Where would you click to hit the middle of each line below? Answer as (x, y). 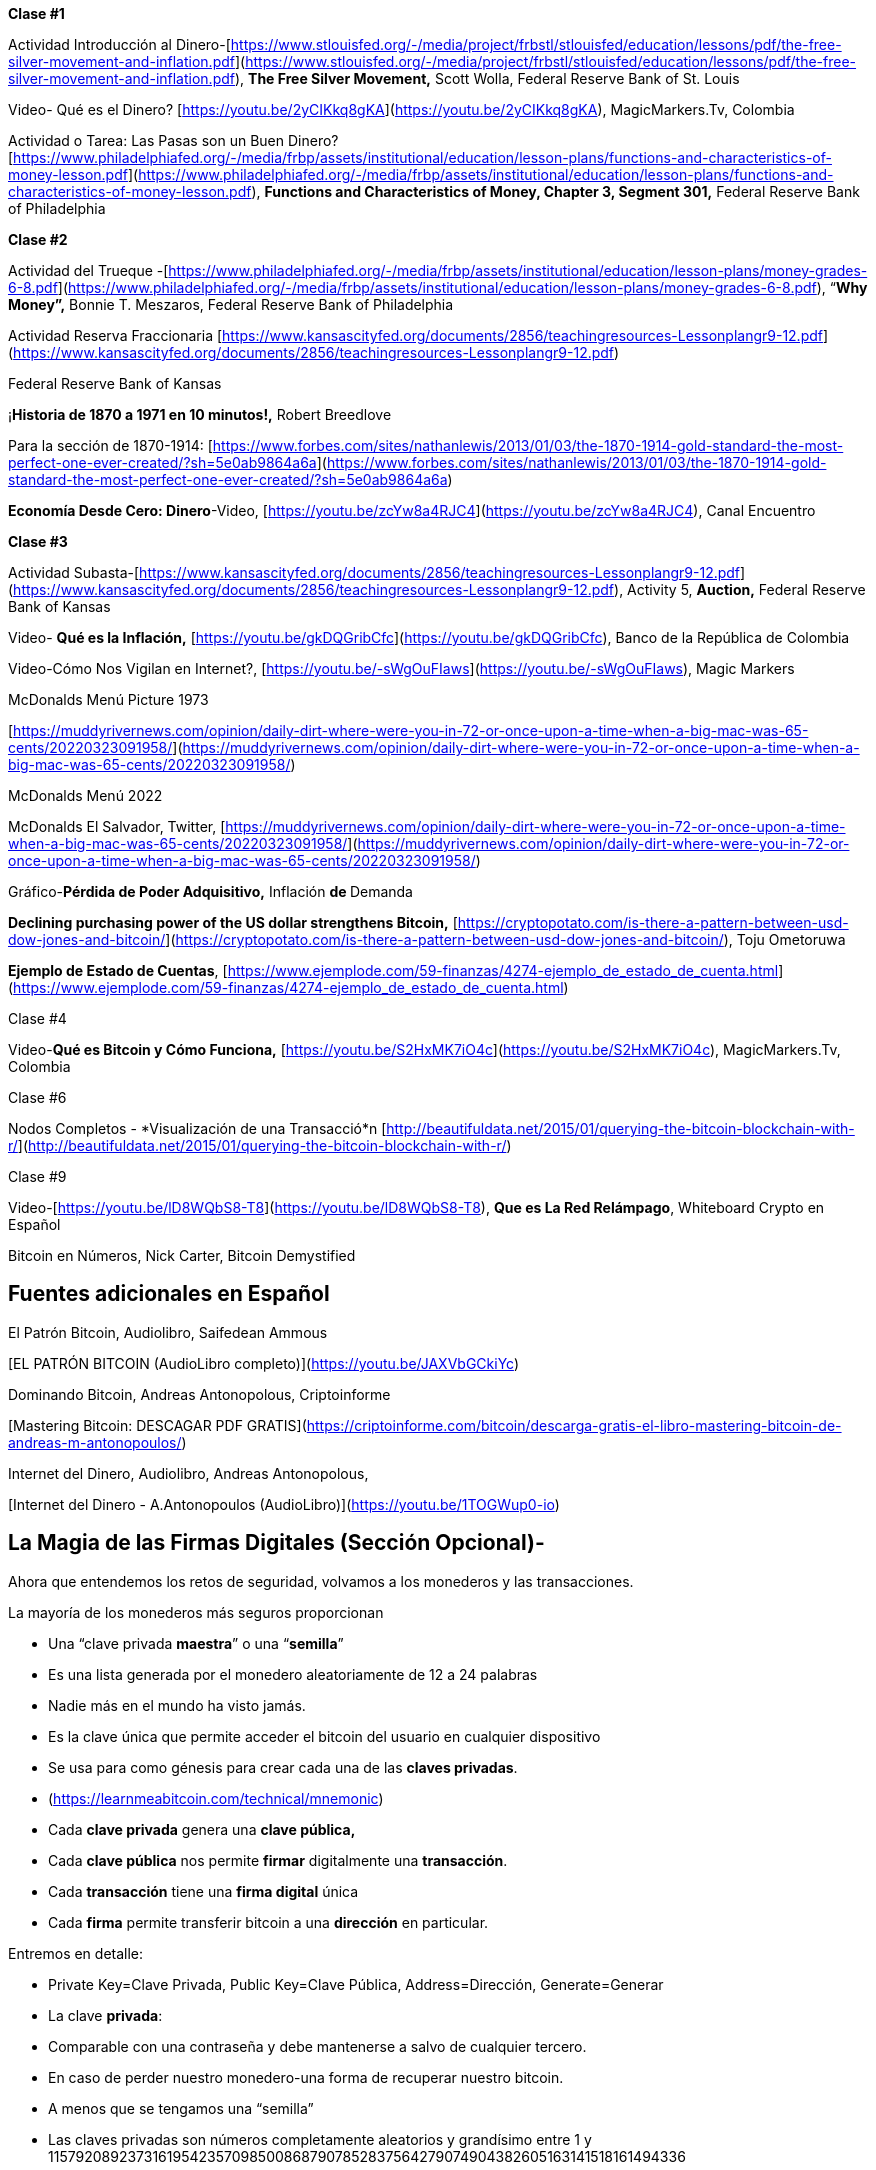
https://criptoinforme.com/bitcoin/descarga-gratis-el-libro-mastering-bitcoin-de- (574, 1425)
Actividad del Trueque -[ (88, 270)
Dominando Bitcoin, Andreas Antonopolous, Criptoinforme (199, 1394)
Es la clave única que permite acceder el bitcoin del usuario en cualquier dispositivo (324, 1736)
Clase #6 (37, 1097)
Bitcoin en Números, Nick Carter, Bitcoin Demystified (182, 1255)
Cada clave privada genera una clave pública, (202, 1829)
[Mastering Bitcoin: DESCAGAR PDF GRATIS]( (157, 1425)
